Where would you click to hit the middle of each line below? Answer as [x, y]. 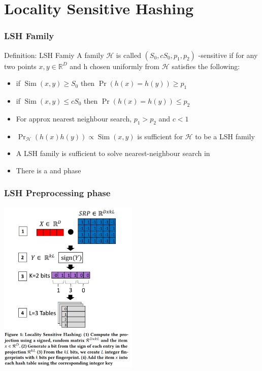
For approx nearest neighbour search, [74, 118]
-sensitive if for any [228, 55]
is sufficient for [160, 136]
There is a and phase [48, 170]
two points [20, 66]
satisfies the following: [206, 66]
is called [128, 55]
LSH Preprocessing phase [57, 193]
